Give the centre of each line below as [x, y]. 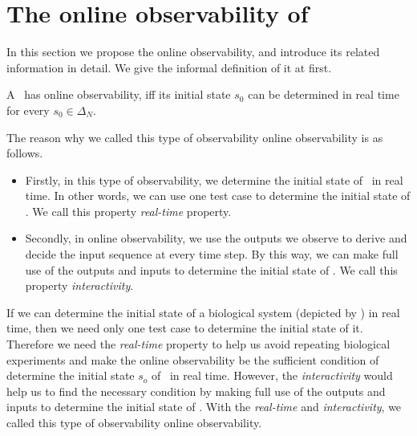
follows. [25, 153]
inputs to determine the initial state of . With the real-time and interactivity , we [204, 407]
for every [28, 110]
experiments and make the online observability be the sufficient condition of [193, 359]
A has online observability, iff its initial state [119, 94]
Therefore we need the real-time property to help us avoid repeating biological [198, 344]
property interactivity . [79, 285]
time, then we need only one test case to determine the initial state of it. [185, 328]
